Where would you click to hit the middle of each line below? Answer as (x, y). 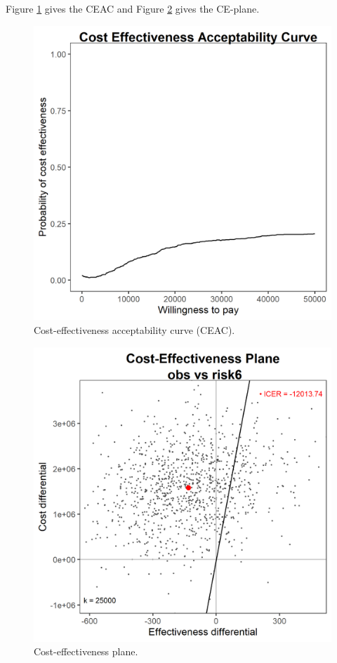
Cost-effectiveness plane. (86, 651)
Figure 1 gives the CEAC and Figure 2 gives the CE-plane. (133, 8)
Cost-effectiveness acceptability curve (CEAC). (134, 330)
